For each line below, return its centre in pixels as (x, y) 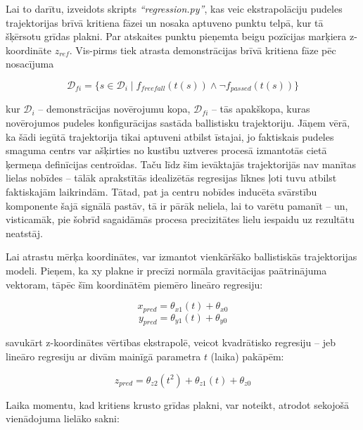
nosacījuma (30, 64)
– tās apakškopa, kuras (261, 109)
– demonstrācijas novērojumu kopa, (114, 109)
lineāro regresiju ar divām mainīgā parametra (103, 356)
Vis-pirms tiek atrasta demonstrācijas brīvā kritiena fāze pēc (206, 50)
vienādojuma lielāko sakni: (63, 418)
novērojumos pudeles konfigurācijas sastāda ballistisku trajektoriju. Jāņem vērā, (178, 123)
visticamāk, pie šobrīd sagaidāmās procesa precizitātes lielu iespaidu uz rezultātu (180, 219)
